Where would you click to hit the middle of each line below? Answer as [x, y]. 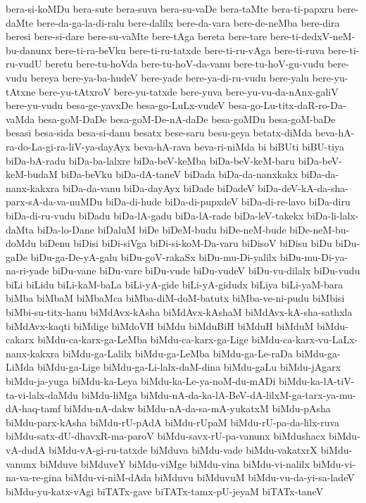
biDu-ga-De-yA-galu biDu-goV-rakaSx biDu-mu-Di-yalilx [154, 256]
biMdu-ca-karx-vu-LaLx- [305, 339]
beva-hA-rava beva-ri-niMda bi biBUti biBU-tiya [239, 146]
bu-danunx [29, 50]
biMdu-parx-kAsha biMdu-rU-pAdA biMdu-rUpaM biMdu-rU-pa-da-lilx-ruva [173, 422]
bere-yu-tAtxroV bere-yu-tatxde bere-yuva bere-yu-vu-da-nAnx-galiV [189, 91]
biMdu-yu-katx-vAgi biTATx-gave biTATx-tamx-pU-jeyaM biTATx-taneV [165, 491]
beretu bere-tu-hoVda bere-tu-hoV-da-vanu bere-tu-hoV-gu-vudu [185, 64]
